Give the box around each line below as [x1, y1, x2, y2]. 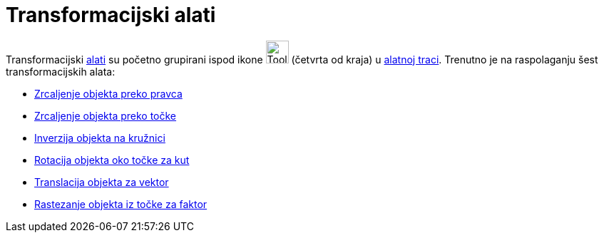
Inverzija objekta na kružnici [34, 131, 165, 144]
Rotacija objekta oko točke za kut [34, 153, 190, 166]
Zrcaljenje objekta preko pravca [34, 87, 183, 100]
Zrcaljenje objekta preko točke [34, 109, 177, 122]
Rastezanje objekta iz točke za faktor [34, 197, 208, 210]
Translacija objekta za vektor [34, 175, 169, 188]
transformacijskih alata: [6, 65, 116, 78]
